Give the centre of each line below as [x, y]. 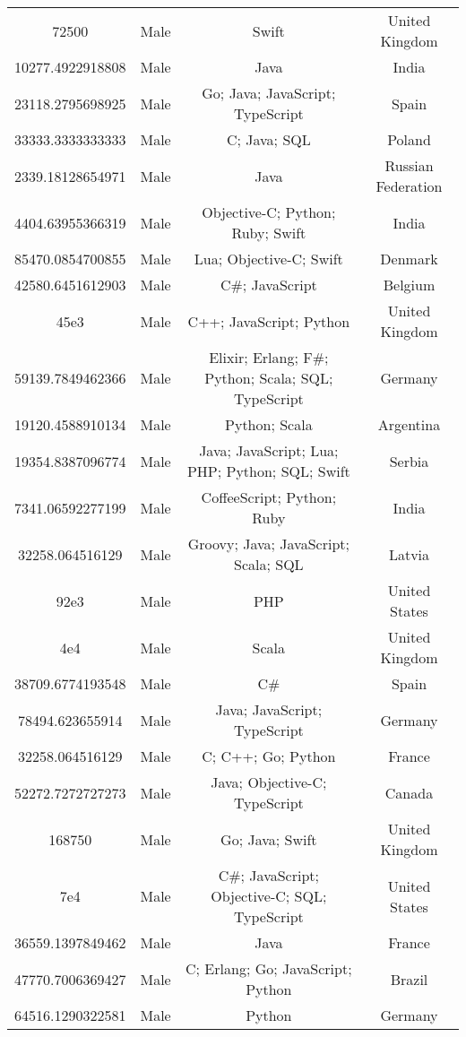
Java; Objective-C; [269, 782]
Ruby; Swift [269, 233]
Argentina [409, 424]
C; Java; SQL [268, 139]
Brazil [409, 979]
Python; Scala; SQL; [269, 378]
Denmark [409, 259]
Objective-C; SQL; [269, 896]
